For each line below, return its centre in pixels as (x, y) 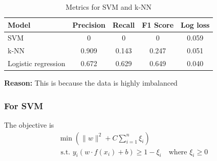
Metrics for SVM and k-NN (109, 7)
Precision (89, 24)
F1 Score (158, 24)
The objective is (29, 125)
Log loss (195, 24)
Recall (124, 24)
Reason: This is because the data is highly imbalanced (91, 83)
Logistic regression (37, 63)
